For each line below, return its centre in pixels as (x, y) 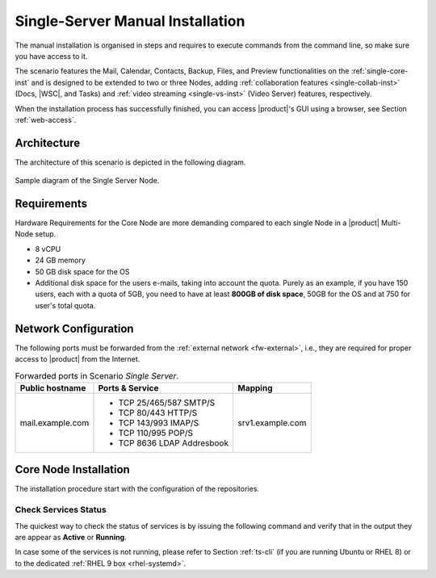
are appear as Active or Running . (71, 537)
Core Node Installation (73, 469)
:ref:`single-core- (379, 71)
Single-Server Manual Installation (130, 21)
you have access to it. (51, 56)
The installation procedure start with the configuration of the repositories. (137, 489)
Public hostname (53, 387)
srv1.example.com (272, 422)
